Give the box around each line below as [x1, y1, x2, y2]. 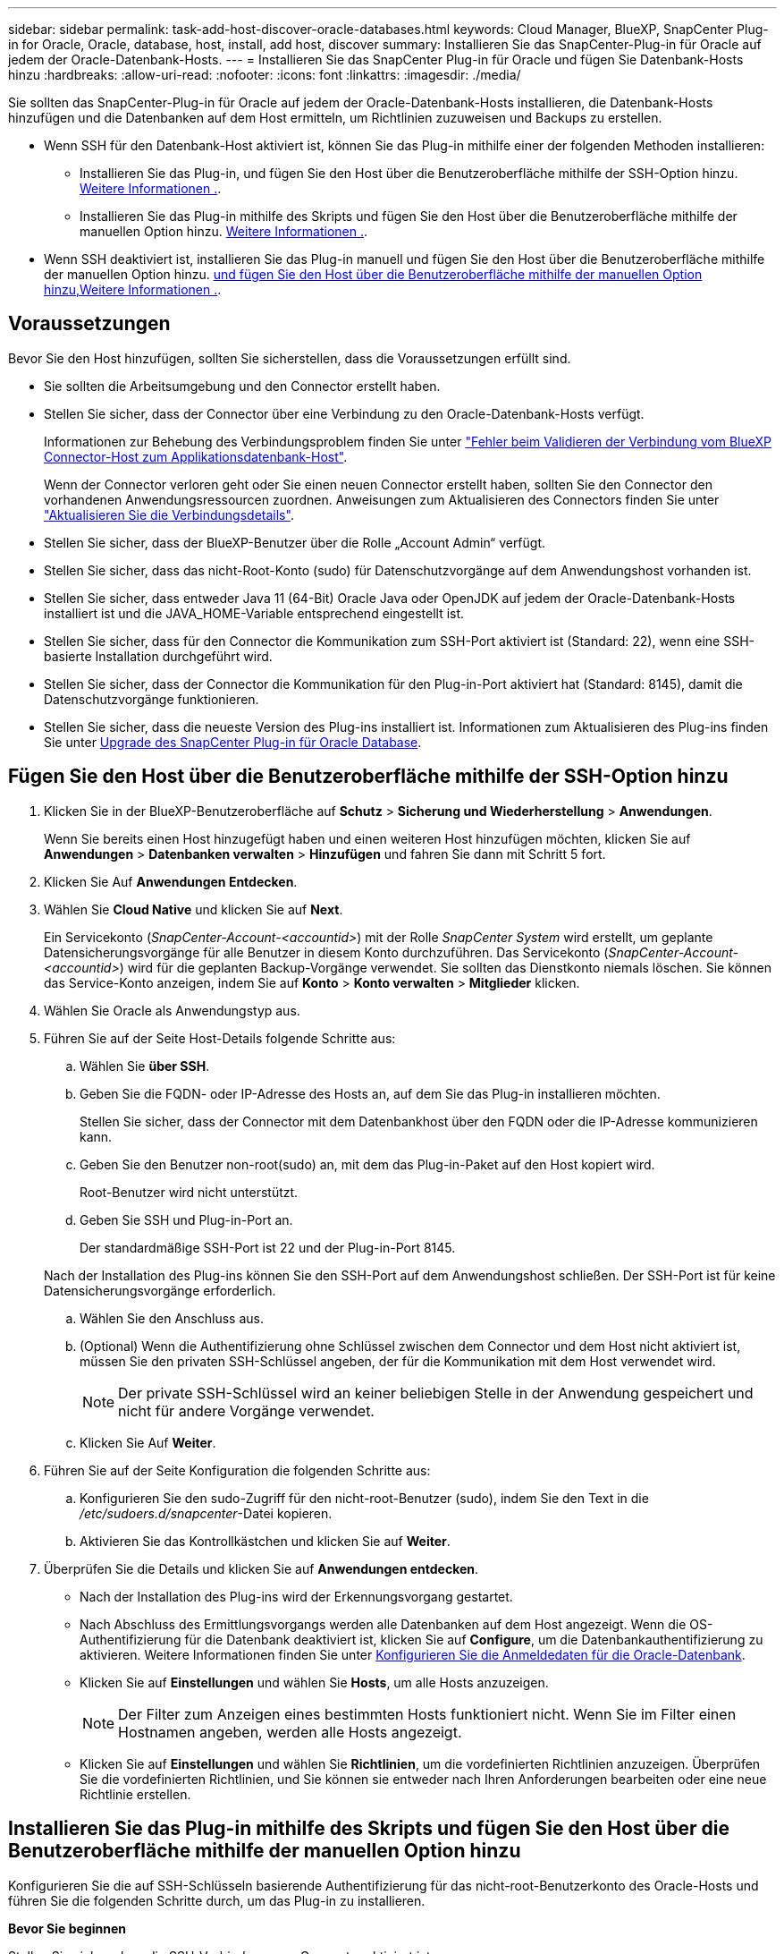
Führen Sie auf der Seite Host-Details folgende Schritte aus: [44, 1030, 396, 1046]
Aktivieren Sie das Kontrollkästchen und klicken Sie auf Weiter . [80, 1533, 451, 1549]
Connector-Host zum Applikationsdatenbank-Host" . [44, 448, 348, 464]
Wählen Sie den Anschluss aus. [80, 1310, 264, 1326]
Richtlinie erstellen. [80, 1786, 191, 1802]
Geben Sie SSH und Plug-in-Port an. [80, 1211, 293, 1228]
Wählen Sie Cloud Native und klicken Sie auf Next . [44, 901, 343, 917]
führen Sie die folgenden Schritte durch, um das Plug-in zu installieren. [8, 1892, 426, 1908]
